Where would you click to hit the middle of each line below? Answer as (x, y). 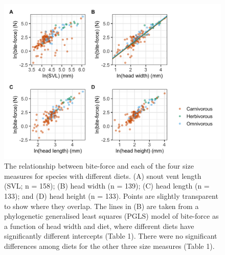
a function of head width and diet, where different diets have (99, 226)
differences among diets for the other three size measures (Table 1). (109, 246)
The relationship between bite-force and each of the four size (99, 166)
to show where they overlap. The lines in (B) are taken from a (102, 206)
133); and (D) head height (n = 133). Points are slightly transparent (111, 196)
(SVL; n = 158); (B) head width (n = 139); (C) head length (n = (107, 186)
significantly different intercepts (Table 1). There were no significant (111, 236)
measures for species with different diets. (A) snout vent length (103, 176)
